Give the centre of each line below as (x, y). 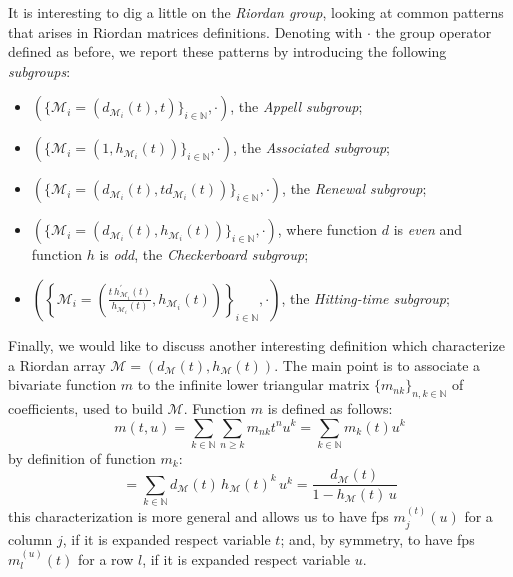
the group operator (433, 31)
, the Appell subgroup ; (296, 106)
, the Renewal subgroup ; (354, 188)
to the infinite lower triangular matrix (253, 384)
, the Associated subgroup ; (311, 147)
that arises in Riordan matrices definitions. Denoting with (185, 31)
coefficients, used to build (85, 407)
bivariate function (62, 384)
